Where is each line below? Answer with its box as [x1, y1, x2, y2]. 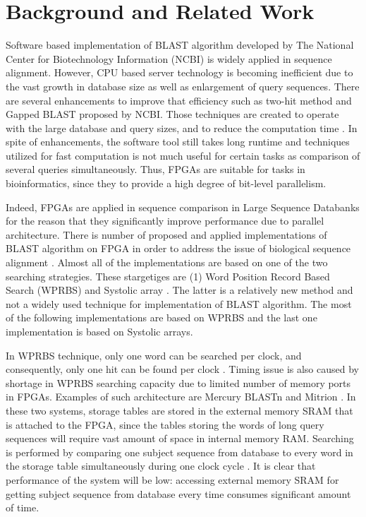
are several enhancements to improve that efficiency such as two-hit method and [6, 93, 352, 107]
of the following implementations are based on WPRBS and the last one [6, 310, 317, 325]
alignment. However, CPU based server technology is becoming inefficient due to [6, 65, 353, 80]
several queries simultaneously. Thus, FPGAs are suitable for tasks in [6, 162, 305, 177]
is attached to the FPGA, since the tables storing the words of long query [6, 417, 324, 432]
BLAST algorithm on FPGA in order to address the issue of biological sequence [6, 241, 351, 256]
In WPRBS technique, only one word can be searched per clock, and [6, 347, 302, 362]
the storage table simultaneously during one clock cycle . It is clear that [6, 458, 316, 473]
